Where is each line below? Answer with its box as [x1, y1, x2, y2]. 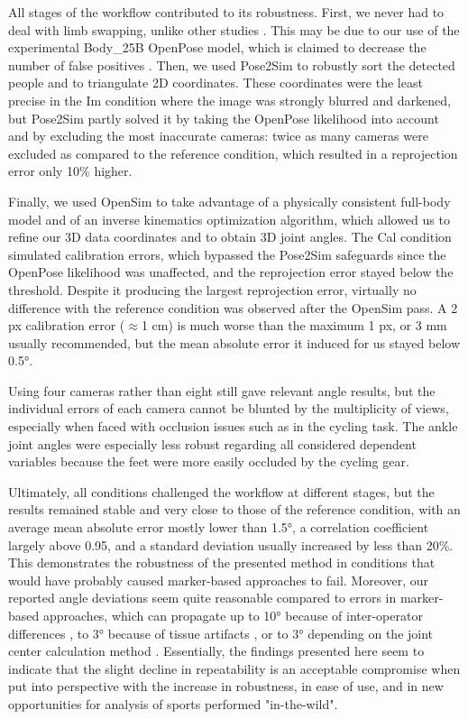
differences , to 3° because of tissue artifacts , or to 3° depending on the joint [8, 623, 434, 642]
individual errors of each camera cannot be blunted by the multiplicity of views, [8, 399, 449, 418]
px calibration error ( [8, 316, 125, 335]
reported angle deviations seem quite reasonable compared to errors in [8, 588, 397, 607]
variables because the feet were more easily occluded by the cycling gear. [8, 452, 409, 471]
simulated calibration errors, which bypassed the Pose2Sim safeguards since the [8, 244, 446, 263]
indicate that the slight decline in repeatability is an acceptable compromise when [8, 659, 461, 678]
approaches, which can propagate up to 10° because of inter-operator [42, 606, 423, 624]
